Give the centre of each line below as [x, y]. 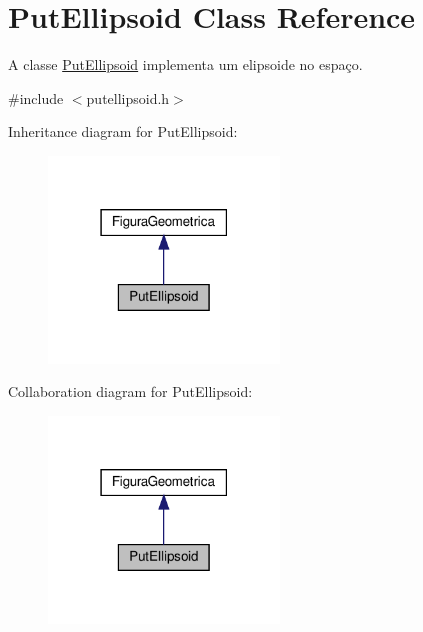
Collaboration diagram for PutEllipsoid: [130, 391]
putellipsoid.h [128, 97]
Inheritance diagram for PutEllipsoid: [123, 131]
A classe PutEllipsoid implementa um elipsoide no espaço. [185, 64]
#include [36, 97]
